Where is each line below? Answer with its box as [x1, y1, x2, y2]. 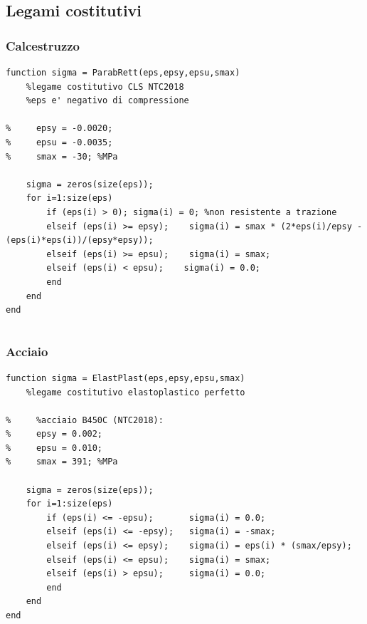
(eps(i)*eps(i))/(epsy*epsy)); [6, 235, 154, 246]
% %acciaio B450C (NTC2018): [6, 415, 164, 425]
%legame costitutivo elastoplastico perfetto [26, 387, 245, 397]
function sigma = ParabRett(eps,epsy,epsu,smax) [6, 68, 240, 78]
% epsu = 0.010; [6, 442, 103, 453]
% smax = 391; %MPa [6, 457, 118, 467]
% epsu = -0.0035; [6, 137, 113, 147]
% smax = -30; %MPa [6, 151, 118, 162]
